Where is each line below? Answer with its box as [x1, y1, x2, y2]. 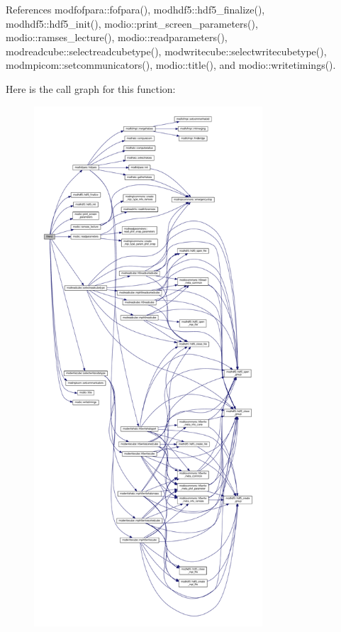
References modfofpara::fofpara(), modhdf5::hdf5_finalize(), [6, 2, 265, 16]
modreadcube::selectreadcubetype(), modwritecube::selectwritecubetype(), [6, 43, 327, 58]
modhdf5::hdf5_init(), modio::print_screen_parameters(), [6, 16, 258, 31]
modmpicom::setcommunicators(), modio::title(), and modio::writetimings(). [6, 57, 336, 72]
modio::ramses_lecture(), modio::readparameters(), [6, 30, 228, 45]
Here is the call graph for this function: [6, 81, 176, 96]
